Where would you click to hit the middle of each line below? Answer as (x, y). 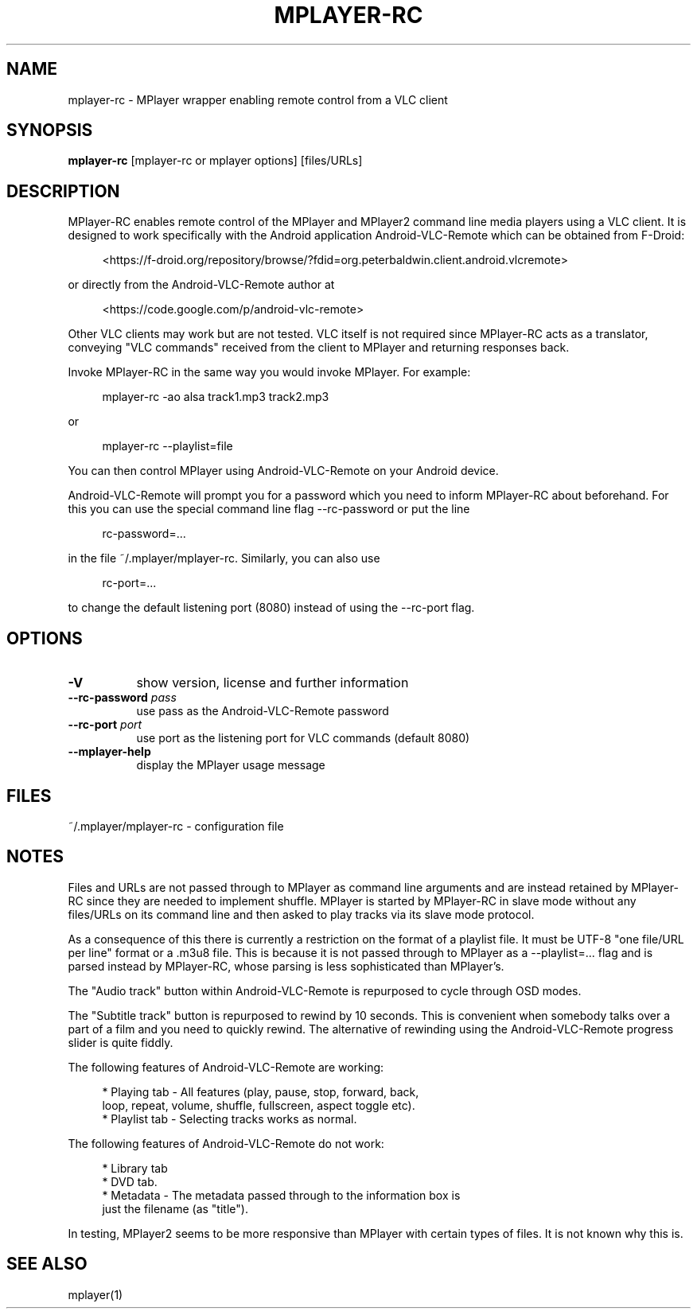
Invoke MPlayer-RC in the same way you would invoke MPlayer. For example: (269, 372)
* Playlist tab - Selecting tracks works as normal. (230, 1119)
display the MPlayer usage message (231, 765)
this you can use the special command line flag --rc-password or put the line (269, 509)
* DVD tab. (130, 1181)
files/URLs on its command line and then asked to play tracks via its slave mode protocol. (301, 914)
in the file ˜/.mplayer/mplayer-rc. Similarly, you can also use (224, 558)
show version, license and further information (273, 683)
